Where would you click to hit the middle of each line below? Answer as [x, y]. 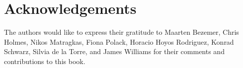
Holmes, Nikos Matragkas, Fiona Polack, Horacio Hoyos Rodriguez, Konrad [119, 41]
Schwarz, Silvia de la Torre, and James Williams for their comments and [114, 51]
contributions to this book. [45, 61]
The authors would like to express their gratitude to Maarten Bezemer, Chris [121, 32]
